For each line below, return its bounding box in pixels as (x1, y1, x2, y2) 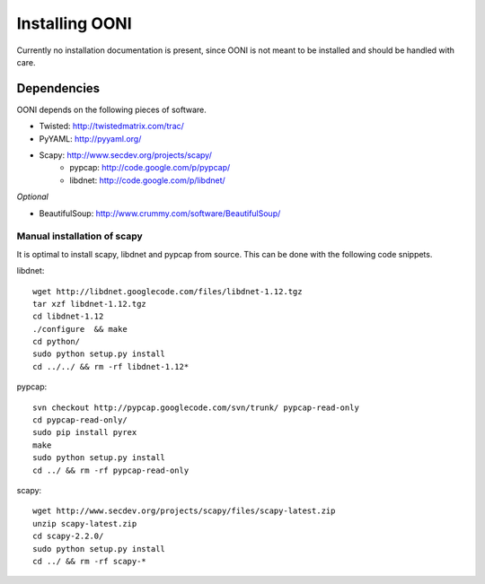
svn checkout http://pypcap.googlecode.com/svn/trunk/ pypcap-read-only (32, 402, 359, 413)
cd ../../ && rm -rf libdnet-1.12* (32, 362, 190, 371)
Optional (16, 191, 48, 202)
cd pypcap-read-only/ (32, 415, 128, 425)
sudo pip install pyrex (32, 427, 137, 438)
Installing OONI (16, 13, 132, 33)
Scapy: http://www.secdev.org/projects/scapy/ (39, 150, 213, 161)
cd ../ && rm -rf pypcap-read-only (32, 465, 190, 475)
